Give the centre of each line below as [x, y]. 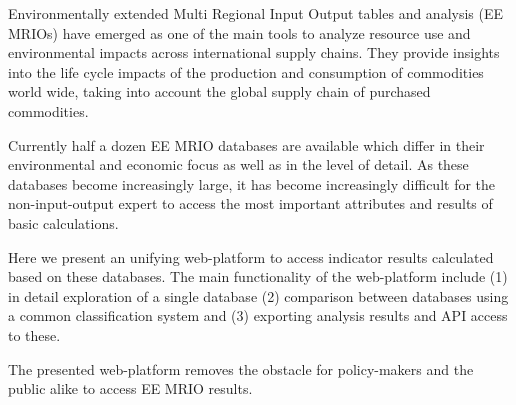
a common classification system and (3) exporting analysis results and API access [258, 315]
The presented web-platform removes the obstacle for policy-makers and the [241, 368]
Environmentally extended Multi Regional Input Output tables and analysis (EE [256, 13]
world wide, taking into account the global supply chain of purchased [219, 91]
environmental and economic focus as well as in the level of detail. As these [238, 164]
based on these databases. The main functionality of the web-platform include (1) [258, 276]
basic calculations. [63, 222]
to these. [34, 334]
